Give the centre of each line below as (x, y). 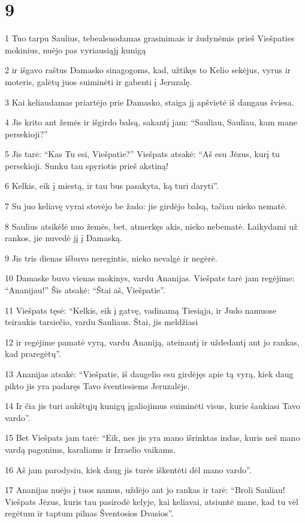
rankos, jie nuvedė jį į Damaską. (64, 238)
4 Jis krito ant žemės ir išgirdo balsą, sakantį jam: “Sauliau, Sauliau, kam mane (151, 122)
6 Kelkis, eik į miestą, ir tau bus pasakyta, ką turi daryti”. (112, 186)
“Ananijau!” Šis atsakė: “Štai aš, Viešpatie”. (85, 290)
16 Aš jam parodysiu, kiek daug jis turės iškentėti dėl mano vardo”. (128, 469)
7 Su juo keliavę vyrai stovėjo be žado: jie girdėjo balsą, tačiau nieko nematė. (146, 206)
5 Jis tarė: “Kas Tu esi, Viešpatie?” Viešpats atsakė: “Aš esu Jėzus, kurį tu (142, 154)
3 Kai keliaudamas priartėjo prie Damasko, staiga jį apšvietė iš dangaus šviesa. (150, 102)
